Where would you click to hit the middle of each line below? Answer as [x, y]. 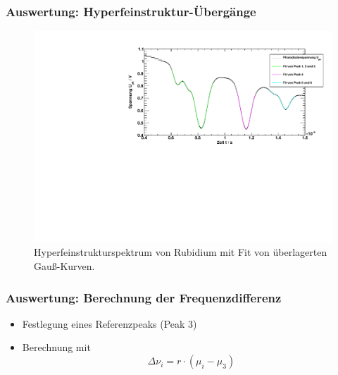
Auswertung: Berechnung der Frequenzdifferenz [144, 297]
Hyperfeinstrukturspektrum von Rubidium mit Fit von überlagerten [181, 252]
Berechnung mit [56, 347]
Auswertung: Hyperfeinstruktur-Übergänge [131, 11]
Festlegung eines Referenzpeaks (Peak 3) [109, 323]
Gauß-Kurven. [64, 266]
